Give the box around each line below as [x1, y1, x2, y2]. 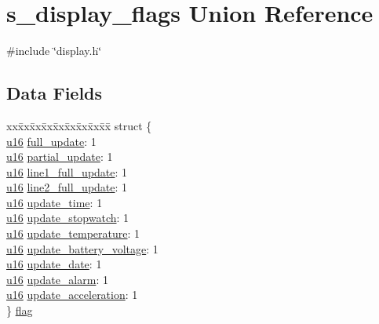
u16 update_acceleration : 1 [6, 286, 138, 303]
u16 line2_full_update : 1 [6, 179, 128, 195]
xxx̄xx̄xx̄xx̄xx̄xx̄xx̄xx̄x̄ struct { [6, 117, 152, 133]
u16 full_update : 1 [6, 133, 97, 149]
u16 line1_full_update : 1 [6, 163, 128, 180]
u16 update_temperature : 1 [6, 225, 140, 242]
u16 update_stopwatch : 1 [6, 209, 129, 226]
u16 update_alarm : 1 [6, 271, 108, 287]
